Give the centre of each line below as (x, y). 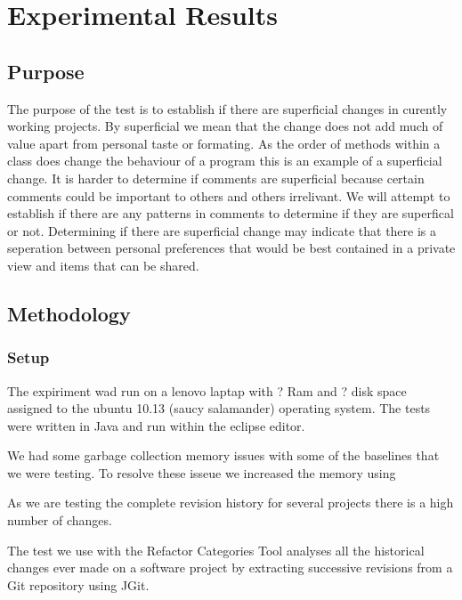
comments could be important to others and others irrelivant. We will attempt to (229, 195)
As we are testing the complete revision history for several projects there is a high (231, 503)
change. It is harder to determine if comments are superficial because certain (216, 178)
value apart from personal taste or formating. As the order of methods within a (224, 143)
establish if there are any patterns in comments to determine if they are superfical (231, 213)
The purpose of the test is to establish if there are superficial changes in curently (227, 108)
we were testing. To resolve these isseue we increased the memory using (202, 472)
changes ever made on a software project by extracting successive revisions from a (230, 568)
